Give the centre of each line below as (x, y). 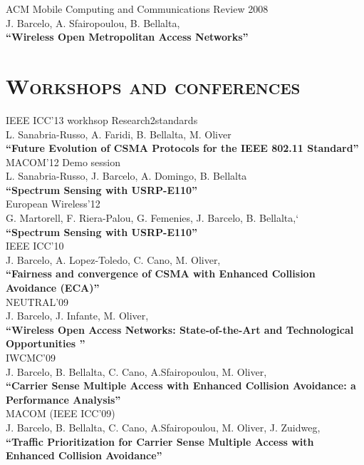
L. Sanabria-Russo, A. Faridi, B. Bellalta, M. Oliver (119, 134)
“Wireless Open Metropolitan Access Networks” (127, 37)
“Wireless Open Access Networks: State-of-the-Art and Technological (180, 329)
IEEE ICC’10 (35, 246)
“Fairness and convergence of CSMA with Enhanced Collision (161, 274)
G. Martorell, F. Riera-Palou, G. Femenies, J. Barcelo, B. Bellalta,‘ (152, 218)
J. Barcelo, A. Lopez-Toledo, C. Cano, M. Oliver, (113, 259)
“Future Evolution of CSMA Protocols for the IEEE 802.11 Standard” (182, 148)
